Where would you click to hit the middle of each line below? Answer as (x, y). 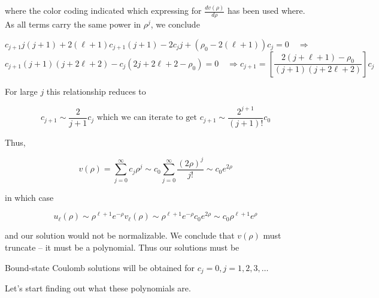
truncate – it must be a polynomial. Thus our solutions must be (122, 247)
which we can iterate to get (147, 118)
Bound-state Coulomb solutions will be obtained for (100, 267)
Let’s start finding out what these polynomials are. (98, 288)
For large (21, 91)
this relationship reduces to (96, 91)
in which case (29, 197)
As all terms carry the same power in (73, 24)
